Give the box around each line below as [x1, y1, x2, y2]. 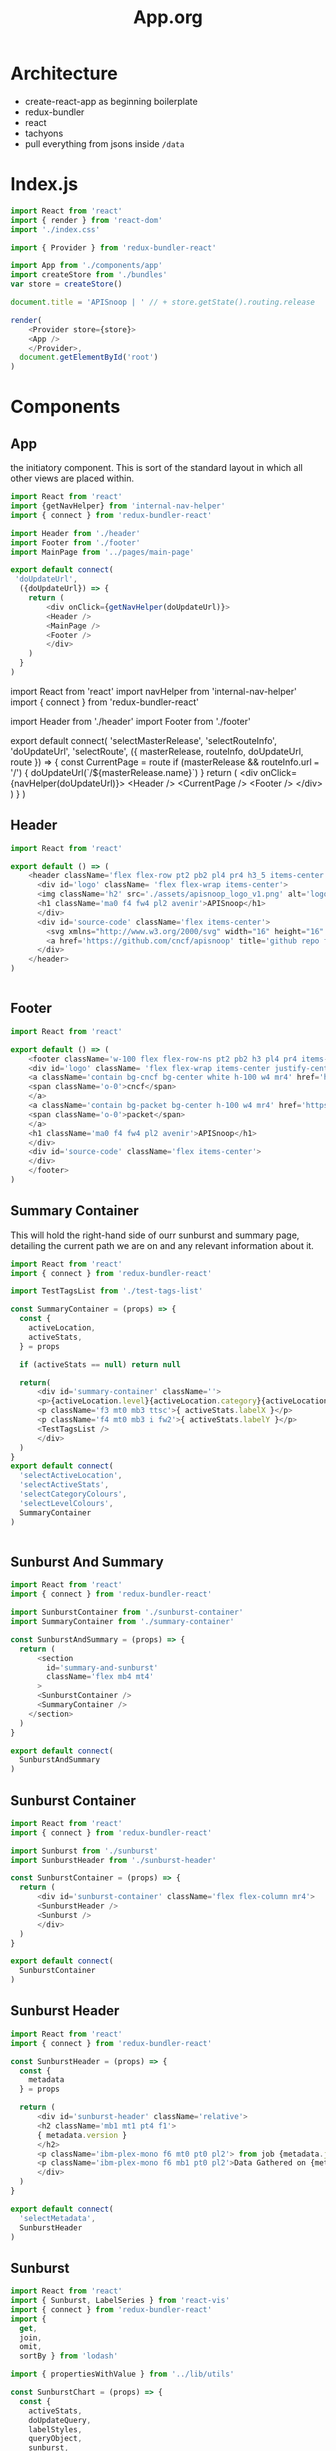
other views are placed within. [10, 472, 135, 485]
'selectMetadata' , [19, 2213, 97, 2223]
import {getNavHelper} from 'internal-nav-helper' [10, 501, 226, 511]
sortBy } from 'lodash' [19, 2351, 118, 2361]
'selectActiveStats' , [19, 1480, 110, 1490]
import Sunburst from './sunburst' [10, 1846, 159, 1856]
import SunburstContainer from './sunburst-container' [10, 1607, 244, 1618]
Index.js [10, 173, 78, 196]
